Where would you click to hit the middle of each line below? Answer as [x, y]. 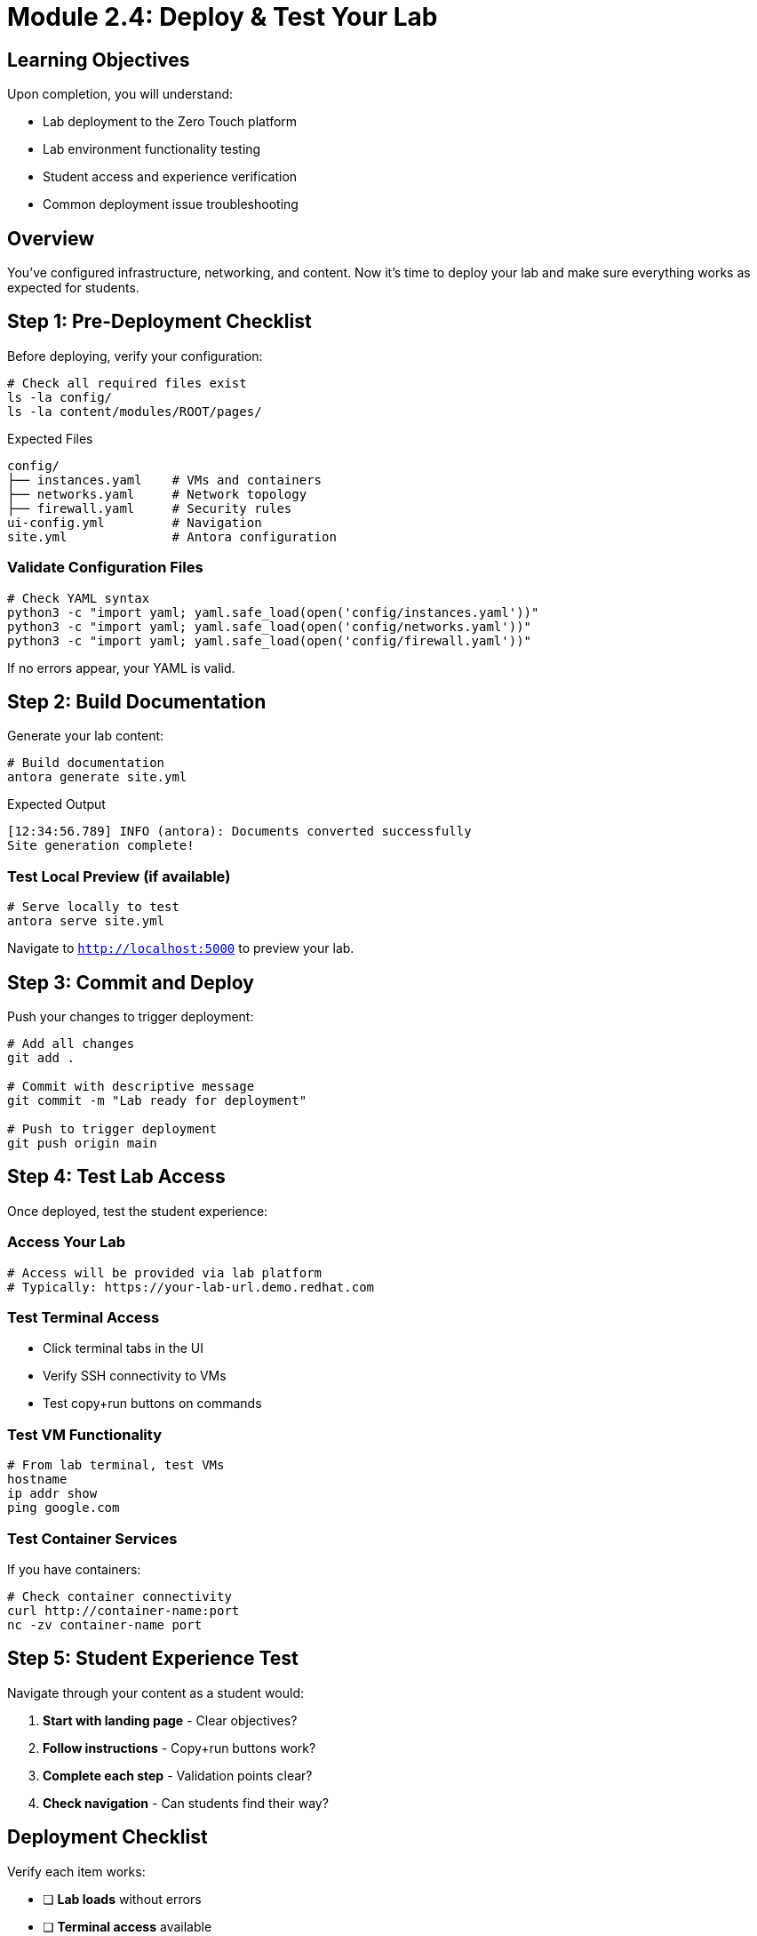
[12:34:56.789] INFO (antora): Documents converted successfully [239, 832]
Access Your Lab [67, 1242]
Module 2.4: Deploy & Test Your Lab [223, 17]
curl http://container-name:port [124, 1610]
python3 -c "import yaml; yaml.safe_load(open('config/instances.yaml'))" [273, 612]
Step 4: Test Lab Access [116, 1177]
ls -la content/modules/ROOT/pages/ [135, 411]
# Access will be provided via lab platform [165, 1272]
